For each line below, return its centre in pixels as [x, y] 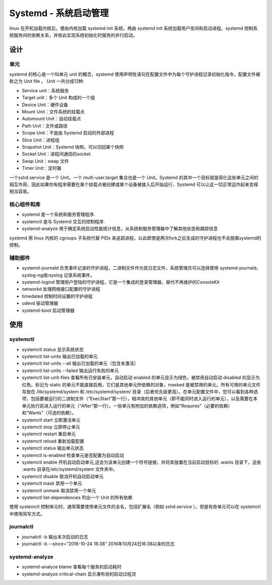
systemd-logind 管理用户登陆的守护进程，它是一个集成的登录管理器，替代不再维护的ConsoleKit [121, 282]
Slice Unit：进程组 [41, 140]
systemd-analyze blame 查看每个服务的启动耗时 [72, 567]
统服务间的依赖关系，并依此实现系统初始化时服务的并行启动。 [73, 35]
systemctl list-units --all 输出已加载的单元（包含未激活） [80, 363]
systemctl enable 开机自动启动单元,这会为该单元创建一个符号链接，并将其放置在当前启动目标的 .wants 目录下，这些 [142, 462]
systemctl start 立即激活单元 [51, 420]
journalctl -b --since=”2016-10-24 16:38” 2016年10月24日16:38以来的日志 [98, 544]
